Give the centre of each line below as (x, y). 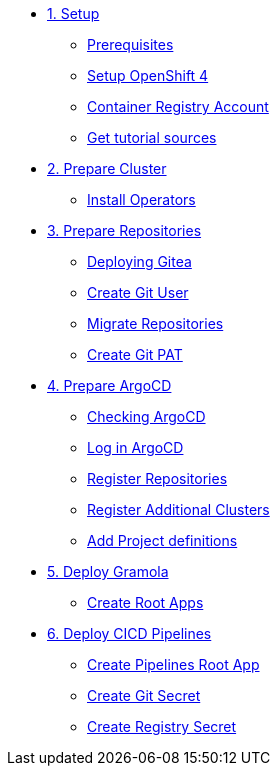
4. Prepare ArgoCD (109, 385)
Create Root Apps (145, 602)
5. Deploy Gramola (108, 571)
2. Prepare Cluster (107, 168)
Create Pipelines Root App (173, 664)
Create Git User (138, 292)
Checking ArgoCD (146, 416)
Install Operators (141, 199)
